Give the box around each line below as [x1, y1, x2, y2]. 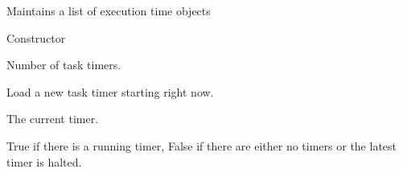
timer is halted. [6, 153, 82, 170]
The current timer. [6, 110, 99, 127]
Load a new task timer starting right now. [6, 83, 214, 100]
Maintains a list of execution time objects [6, 2, 211, 19]
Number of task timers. [6, 56, 121, 73]
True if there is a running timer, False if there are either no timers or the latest [6, 137, 397, 154]
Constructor [6, 29, 66, 46]
